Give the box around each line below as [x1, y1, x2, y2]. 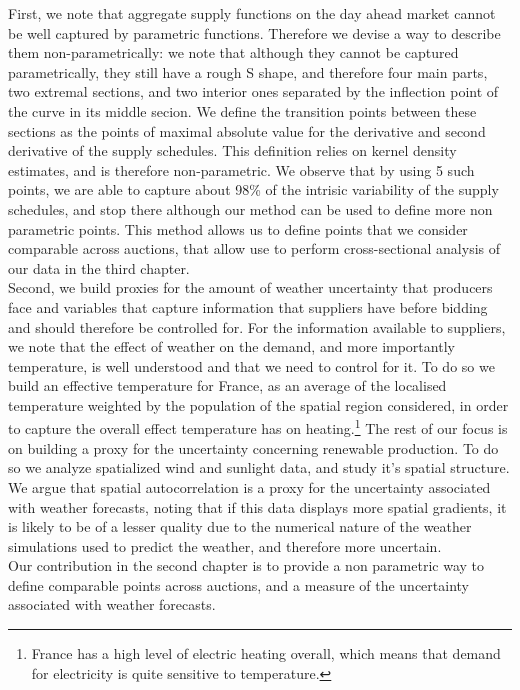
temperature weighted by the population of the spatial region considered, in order [8, 394, 509, 415]
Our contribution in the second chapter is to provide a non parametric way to [8, 555, 485, 576]
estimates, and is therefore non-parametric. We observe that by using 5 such [8, 159, 475, 180]
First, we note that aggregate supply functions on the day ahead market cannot [8, 3, 496, 23]
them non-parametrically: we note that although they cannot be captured [8, 42, 459, 63]
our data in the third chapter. [8, 257, 190, 278]
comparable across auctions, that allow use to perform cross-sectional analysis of [8, 238, 501, 259]
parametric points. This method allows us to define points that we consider [8, 218, 468, 239]
